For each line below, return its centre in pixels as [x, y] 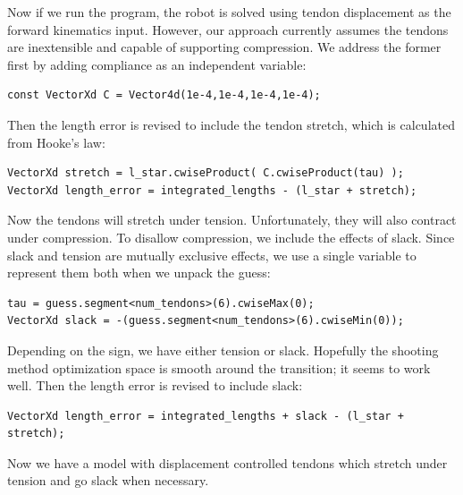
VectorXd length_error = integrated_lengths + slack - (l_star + [206, 416]
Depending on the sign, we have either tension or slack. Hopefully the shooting [223, 350]
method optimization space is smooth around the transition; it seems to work [219, 367]
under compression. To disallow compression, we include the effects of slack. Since [231, 237]
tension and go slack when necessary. [108, 480]
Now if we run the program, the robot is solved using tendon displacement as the [229, 12]
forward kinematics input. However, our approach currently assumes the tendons [228, 29]
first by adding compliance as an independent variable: [157, 64]
